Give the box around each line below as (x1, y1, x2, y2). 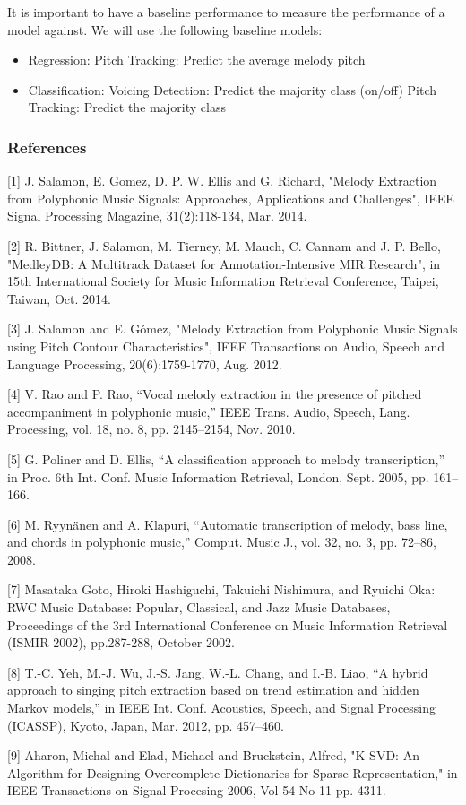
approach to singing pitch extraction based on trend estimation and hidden (7, 680, 419, 699)
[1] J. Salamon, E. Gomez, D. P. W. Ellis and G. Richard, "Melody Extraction (7, 171, 437, 190)
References (7, 135, 87, 158)
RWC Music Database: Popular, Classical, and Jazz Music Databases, (7, 598, 391, 617)
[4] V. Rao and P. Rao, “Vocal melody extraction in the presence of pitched (7, 385, 422, 403)
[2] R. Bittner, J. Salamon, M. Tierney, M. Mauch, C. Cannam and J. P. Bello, (7, 236, 441, 255)
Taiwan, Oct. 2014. (7, 289, 111, 307)
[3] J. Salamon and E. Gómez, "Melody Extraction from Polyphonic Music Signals (7, 319, 458, 338)
